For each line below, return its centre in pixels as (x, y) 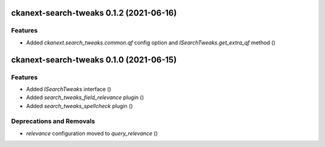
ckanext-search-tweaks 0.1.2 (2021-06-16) (94, 13)
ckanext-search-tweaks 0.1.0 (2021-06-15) (94, 60)
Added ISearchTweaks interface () (69, 89)
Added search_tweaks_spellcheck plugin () (79, 106)
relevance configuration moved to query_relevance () (92, 133)
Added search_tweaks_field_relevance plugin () (85, 97)
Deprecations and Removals (53, 121)
